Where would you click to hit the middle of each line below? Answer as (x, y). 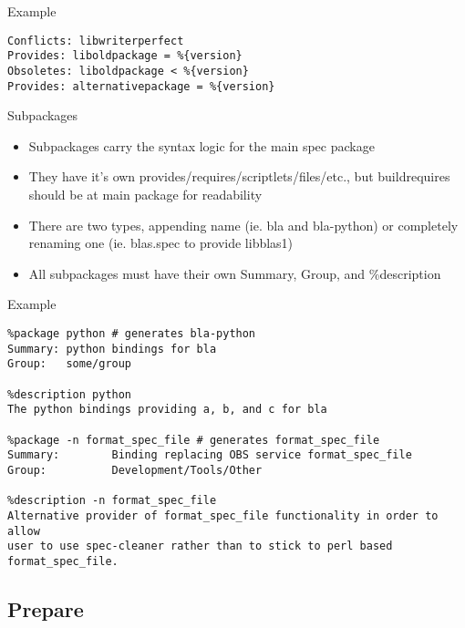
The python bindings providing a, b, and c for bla (167, 410)
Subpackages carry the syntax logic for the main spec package (201, 145)
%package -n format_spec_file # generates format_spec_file (194, 440)
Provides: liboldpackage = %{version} (125, 56)
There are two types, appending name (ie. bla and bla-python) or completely (243, 225)
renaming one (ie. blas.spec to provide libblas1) (161, 243)
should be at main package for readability (145, 194)
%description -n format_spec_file (112, 501)
